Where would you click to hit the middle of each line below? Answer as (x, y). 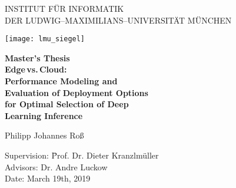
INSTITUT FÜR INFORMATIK (64, 8)
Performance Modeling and (61, 81)
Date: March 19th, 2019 (48, 178)
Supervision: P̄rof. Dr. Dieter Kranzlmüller (82, 155)
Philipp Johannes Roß (44, 135)
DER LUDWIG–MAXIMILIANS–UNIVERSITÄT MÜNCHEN (118, 20)
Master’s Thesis (37, 57)
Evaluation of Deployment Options (77, 92)
